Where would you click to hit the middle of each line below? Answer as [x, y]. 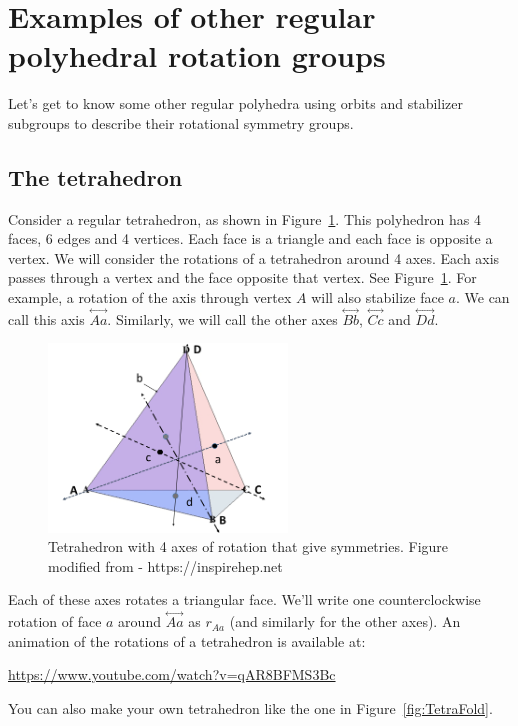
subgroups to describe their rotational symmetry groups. [181, 122]
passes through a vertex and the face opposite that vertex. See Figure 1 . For [242, 277]
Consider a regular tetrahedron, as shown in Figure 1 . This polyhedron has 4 [245, 218]
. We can [482, 297]
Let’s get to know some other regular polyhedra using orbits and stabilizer [236, 103]
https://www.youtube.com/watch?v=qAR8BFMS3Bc [172, 674]
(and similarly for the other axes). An [345, 621]
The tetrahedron [95, 176]
